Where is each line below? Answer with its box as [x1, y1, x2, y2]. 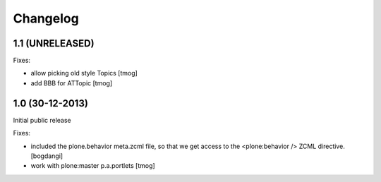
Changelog [13, 11, 79, 26]
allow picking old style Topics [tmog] [30, 69, 138, 78]
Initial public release [13, 116, 72, 124]
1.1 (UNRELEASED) [13, 37, 95, 49]
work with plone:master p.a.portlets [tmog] [30, 162, 155, 170]
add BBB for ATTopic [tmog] [30, 78, 113, 87]
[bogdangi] [30, 152, 64, 160]
